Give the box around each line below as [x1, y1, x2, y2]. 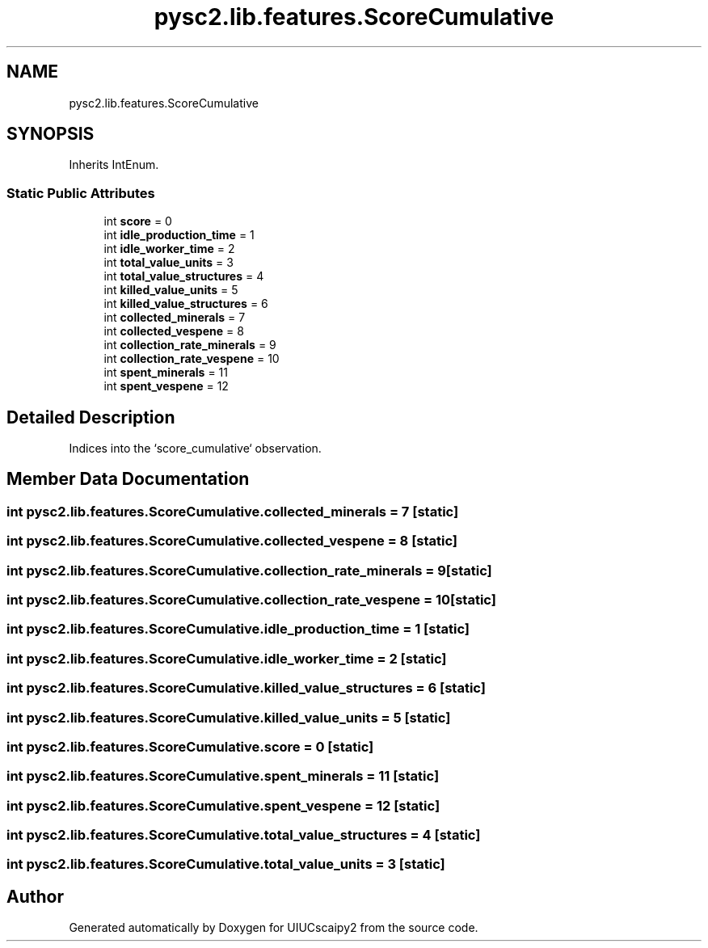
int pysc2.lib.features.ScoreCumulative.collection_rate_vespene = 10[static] [6, 592, 496, 608]
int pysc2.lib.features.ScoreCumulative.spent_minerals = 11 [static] [6, 768, 440, 785]
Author [6, 886, 64, 907]
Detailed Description [6, 407, 175, 428]
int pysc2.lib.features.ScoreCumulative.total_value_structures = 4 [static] [6, 827, 481, 843]
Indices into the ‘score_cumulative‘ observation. [69, 441, 322, 456]
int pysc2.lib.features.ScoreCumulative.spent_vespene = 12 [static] [6, 797, 440, 814]
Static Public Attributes [6, 184, 155, 201]
